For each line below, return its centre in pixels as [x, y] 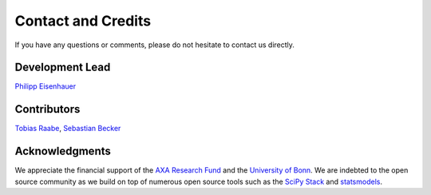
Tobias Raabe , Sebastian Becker [68, 129]
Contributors [47, 109]
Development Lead [63, 68]
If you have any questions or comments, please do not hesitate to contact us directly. [155, 45]
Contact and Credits [83, 21]
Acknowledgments [63, 151]
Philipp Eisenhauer [45, 86]
